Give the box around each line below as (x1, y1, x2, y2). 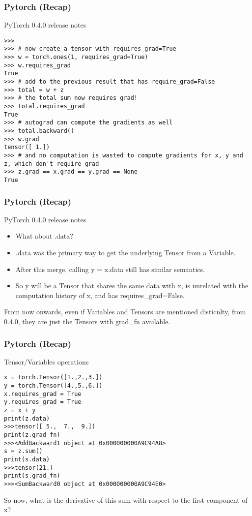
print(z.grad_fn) (4, 431, 60, 438)
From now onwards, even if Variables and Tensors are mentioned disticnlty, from (4, 306, 246, 317)
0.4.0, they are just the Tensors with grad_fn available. (4, 316, 170, 326)
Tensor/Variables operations (4, 356, 89, 366)
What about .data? (15, 231, 73, 241)
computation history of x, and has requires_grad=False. (15, 290, 185, 300)
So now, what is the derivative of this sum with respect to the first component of (4, 494, 248, 505)
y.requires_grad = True (4, 398, 82, 406)
